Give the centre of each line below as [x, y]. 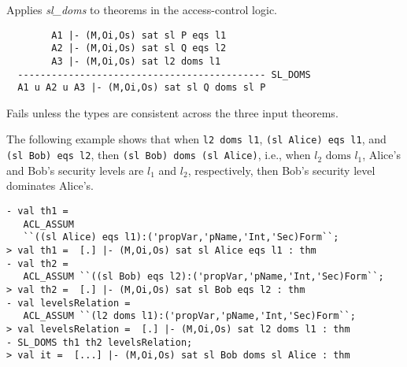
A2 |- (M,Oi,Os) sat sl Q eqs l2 [139, 48]
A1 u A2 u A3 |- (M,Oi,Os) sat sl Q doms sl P [142, 88]
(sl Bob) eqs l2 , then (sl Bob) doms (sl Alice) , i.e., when [159, 155]
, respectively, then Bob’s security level [281, 170]
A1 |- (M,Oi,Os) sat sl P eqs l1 [139, 35]
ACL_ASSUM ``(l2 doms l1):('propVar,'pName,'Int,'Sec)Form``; [189, 316]
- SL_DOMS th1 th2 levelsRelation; [100, 342]
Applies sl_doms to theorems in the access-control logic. [142, 9]
